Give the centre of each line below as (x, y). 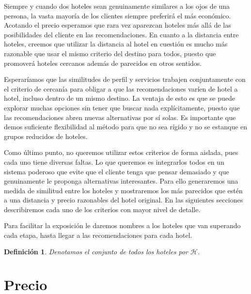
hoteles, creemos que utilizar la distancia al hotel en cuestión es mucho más (116, 44)
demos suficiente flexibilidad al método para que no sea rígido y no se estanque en (126, 127)
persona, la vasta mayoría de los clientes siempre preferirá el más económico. (118, 15)
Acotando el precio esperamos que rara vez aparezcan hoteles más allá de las (118, 25)
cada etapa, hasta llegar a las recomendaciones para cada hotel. (98, 235)
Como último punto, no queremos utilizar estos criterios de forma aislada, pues (121, 152)
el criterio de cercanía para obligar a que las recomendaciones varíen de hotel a (121, 88)
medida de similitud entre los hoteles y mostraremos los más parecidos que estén (123, 190)
